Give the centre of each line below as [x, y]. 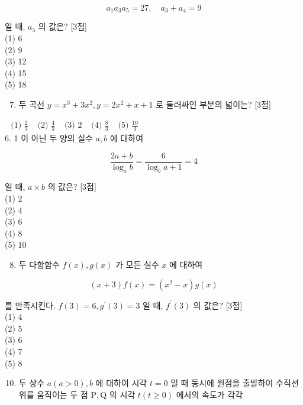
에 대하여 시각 [121, 383]
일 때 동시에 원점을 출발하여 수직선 [235, 383]
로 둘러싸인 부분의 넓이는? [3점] [213, 104]
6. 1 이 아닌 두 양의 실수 [49, 137]
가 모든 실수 [137, 264]
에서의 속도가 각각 [209, 394]
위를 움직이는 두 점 [53, 394]
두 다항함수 [39, 264]
